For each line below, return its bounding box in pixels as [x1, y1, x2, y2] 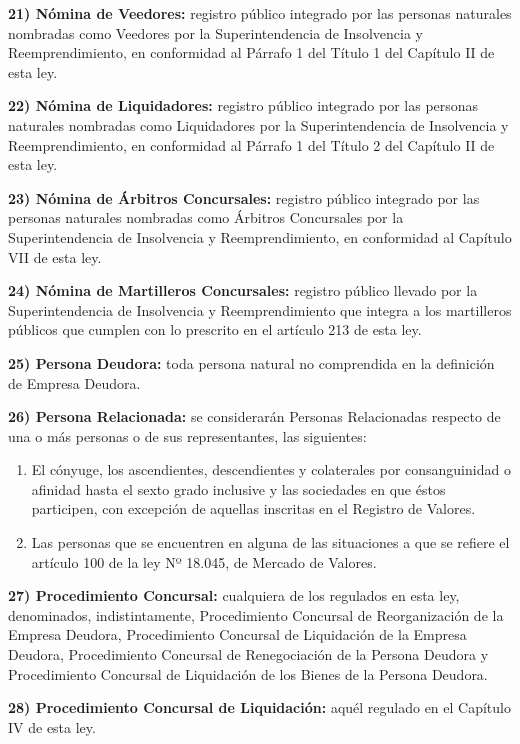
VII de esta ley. [8, 246, 102, 267]
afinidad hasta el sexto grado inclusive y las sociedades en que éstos [31, 478, 446, 499]
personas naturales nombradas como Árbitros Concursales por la [8, 207, 404, 228]
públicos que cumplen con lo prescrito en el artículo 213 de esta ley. [8, 319, 422, 340]
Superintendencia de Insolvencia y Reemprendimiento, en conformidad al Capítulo [8, 226, 512, 247]
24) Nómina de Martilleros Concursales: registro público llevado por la [8, 280, 478, 301]
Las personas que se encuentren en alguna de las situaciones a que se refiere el [31, 532, 510, 553]
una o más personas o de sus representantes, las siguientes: [8, 425, 367, 446]
